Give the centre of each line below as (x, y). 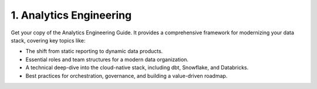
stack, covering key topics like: (48, 40)
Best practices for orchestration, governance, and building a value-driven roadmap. (127, 76)
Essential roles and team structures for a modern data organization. (107, 59)
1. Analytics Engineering (71, 15)
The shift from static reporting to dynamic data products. (94, 51)
